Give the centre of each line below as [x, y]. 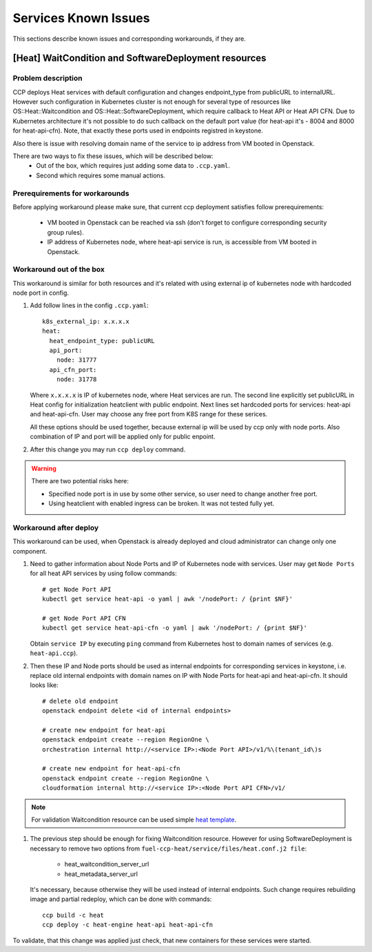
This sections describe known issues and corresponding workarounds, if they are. [129, 39]
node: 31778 [76, 379]
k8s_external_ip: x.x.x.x [86, 321]
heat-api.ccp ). [54, 653]
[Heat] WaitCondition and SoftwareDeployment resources [139, 58]
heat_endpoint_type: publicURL [102, 341]
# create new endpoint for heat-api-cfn [111, 769]
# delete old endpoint [81, 701]
